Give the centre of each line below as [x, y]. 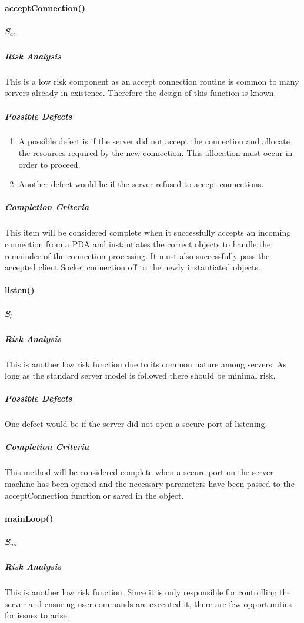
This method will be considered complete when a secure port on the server [139, 472]
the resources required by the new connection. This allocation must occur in [156, 153]
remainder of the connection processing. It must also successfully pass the [137, 255]
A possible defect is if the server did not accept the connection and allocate [154, 141]
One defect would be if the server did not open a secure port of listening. [136, 424]
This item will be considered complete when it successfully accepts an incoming [148, 232]
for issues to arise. [37, 615]
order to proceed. [49, 164]
